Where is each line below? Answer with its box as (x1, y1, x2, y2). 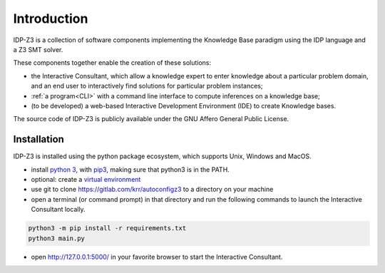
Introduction (13, 11, 88, 26)
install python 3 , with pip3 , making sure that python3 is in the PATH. (31, 165, 230, 174)
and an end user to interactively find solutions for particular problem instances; (31, 82, 263, 91)
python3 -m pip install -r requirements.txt (28, 225, 187, 232)
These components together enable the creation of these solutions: (13, 58, 212, 67)
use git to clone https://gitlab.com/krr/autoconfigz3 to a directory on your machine (31, 185, 274, 194)
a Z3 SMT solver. (13, 45, 63, 53)
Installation (13, 133, 64, 145)
